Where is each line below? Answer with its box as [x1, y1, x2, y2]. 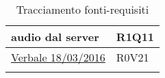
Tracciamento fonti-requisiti [16, 1, 149, 17]
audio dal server [11, 29, 99, 44]
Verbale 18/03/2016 [11, 49, 105, 65]
